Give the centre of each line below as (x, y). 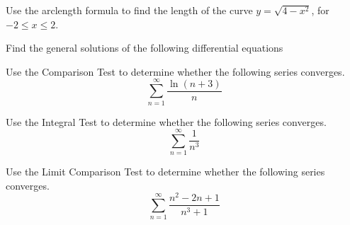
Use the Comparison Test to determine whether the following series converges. (175, 71)
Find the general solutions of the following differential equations (145, 48)
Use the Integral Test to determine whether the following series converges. (166, 121)
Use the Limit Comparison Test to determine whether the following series (165, 172)
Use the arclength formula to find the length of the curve (129, 10)
